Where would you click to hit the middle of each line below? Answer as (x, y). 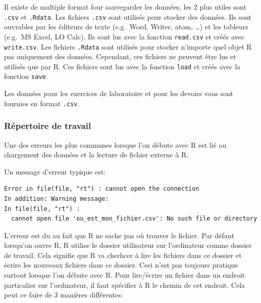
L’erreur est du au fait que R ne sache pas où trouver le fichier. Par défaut (119, 235)
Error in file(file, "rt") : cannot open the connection (102, 189)
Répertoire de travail (48, 126)
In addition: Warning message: (57, 199)
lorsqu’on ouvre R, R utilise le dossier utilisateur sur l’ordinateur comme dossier (128, 245)
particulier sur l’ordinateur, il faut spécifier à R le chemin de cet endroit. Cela (125, 285)
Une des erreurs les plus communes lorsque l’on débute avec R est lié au (115, 144)
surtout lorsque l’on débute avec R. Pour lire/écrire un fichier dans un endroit (124, 275)
